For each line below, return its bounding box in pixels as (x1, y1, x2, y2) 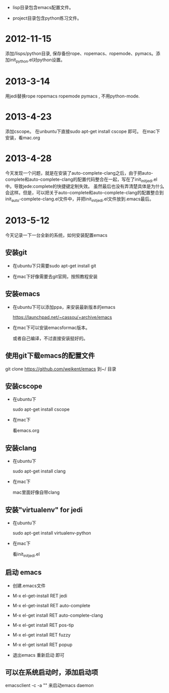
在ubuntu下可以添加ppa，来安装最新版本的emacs (12, 304, 116, 310)
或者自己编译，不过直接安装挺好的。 (12, 335, 88, 341)
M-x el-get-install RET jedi (12, 593, 67, 599)
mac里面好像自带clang (12, 489, 60, 496)
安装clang (5, 444, 37, 452)
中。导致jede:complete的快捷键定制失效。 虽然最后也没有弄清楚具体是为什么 (5, 183, 164, 189)
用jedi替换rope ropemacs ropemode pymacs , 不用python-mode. (5, 93, 140, 99)
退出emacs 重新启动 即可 (12, 652, 65, 658)
